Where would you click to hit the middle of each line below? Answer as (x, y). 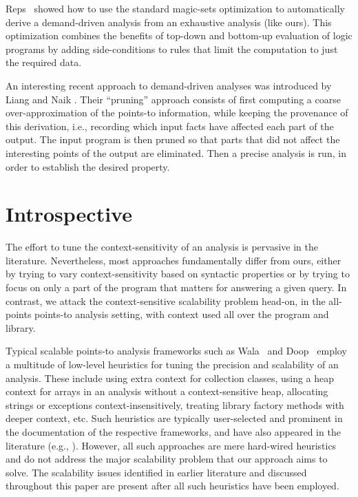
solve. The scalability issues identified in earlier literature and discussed (156, 472)
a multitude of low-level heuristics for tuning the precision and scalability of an (172, 364)
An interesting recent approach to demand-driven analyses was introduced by (169, 85)
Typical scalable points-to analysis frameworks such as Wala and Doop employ (176, 351)
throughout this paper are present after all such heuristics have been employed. (172, 486)
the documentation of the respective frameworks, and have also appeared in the (173, 431)
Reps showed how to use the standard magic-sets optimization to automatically (175, 8)
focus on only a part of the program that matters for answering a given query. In (176, 287)
